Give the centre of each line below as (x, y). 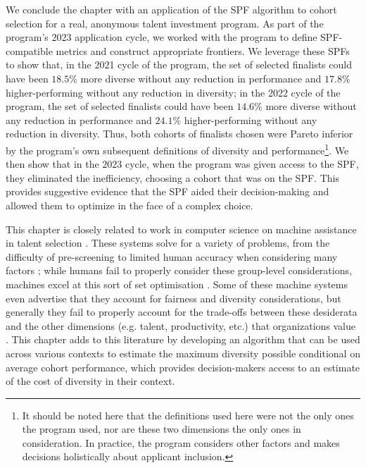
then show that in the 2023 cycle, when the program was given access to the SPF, (182, 164)
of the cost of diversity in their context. (90, 381)
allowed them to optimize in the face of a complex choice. (130, 205)
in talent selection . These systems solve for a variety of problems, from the (168, 243)
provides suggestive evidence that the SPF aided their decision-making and (168, 191)
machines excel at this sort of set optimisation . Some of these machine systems (177, 284)
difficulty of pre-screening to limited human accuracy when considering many (172, 256)
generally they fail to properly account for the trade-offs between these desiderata (182, 312)
